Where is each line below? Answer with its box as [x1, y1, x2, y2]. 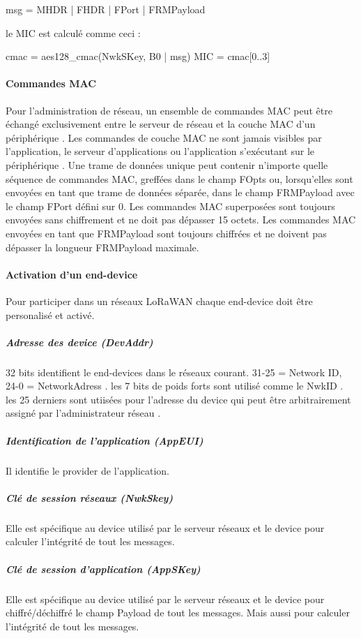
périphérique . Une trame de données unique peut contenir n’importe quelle [6, 157, 328, 172]
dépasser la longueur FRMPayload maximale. [6, 239, 199, 254]
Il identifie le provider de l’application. [6, 463, 170, 477]
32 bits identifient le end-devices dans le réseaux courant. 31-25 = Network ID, [6, 364, 342, 379]
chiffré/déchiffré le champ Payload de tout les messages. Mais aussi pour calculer [6, 605, 350, 620]
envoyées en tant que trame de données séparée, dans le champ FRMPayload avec [6, 185, 355, 200]
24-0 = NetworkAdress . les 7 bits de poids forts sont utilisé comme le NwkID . [6, 378, 344, 393]
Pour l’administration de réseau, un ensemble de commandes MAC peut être [6, 103, 332, 117]
